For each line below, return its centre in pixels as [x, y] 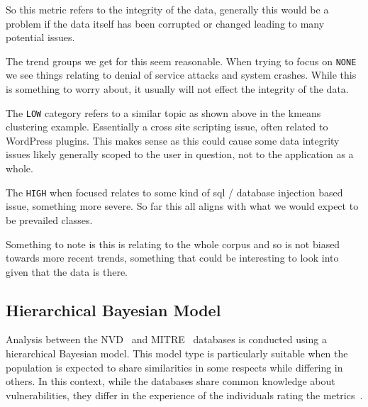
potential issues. [40, 37]
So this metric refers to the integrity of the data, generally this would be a [167, 9]
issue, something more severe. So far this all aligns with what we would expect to [182, 206]
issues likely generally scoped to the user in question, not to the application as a [180, 154]
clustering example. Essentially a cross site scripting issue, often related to [167, 127]
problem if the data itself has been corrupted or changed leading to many [165, 23]
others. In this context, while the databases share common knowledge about [171, 381]
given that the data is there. [67, 271]
